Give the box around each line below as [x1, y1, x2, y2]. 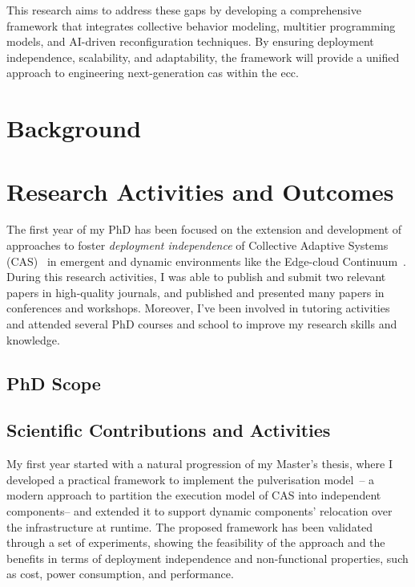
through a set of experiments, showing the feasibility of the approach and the [6, 534, 385, 551]
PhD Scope [6, 370, 101, 395]
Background [6, 112, 142, 145]
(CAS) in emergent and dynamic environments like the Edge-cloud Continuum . [6, 252, 406, 269]
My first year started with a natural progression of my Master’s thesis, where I [6, 455, 393, 472]
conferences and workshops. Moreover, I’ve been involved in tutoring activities [6, 300, 390, 316]
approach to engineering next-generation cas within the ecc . [6, 64, 299, 81]
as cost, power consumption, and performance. [6, 565, 234, 582]
